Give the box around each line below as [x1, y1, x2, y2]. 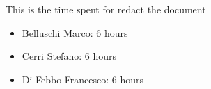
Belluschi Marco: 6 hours [22, 25, 128, 40]
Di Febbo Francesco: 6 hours [22, 72, 144, 86]
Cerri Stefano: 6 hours [22, 49, 116, 63]
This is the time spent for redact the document [6, 2, 206, 16]
